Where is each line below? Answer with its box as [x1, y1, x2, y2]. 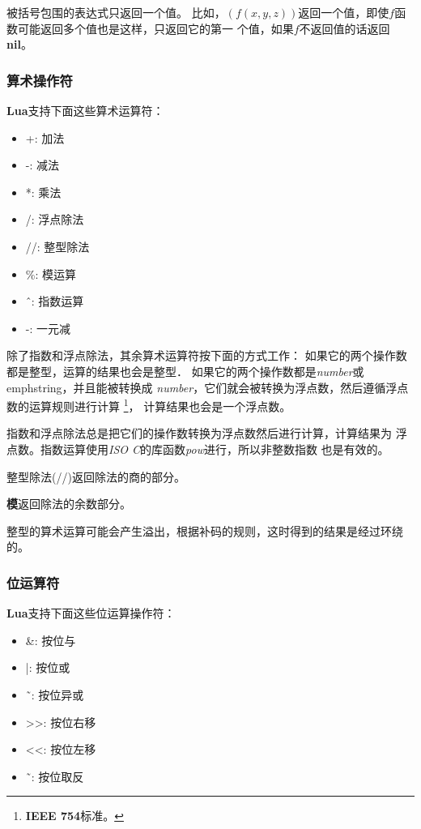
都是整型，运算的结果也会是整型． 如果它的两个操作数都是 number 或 [6, 362, 364, 379]
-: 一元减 [25, 319, 71, 336]
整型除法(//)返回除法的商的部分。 [6, 468, 185, 485]
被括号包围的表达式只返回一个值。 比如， [6, 4, 226, 20]
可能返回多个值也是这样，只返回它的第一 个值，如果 [17, 19, 294, 36]
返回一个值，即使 [298, 4, 389, 20]
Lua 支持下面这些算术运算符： [6, 102, 164, 118]
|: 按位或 [25, 659, 70, 676]
